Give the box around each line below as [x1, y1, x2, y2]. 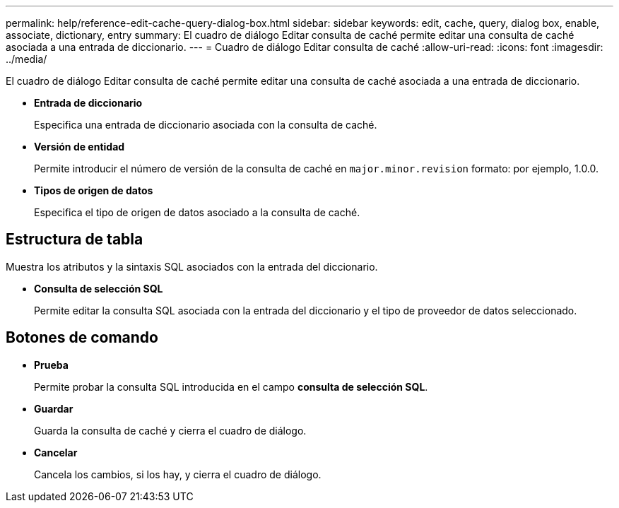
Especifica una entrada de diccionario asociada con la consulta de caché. [34, 119, 377, 131]
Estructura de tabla [6, 230, 143, 249]
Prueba [34, 358, 69, 371]
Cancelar [34, 446, 78, 459]
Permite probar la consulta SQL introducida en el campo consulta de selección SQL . [34, 380, 428, 393]
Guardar [34, 402, 73, 415]
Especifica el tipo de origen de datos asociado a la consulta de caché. [34, 206, 360, 218]
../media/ [6, 53, 47, 65]
